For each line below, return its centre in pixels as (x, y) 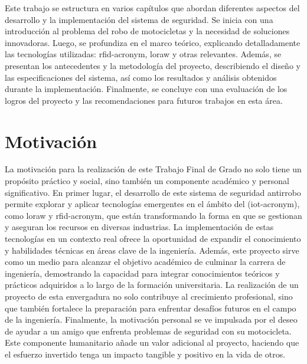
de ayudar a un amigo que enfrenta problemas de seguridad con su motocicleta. (148, 331)
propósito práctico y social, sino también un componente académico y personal (147, 181)
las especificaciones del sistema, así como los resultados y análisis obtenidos (141, 77)
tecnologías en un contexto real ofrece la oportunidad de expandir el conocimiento (153, 239)
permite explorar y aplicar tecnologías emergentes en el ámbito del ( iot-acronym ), (152, 204)
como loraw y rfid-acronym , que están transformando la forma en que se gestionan (153, 215)
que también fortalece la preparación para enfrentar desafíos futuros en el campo (151, 308)
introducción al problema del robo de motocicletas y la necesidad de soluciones (147, 31)
